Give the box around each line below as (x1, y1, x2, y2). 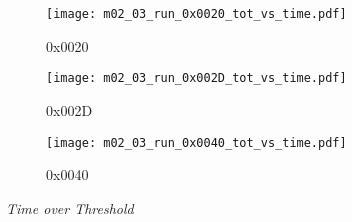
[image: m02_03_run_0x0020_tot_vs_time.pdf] (46, 7, 347, 21)
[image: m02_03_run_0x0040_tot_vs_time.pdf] (46, 135, 347, 150)
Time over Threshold (6, 197, 134, 218)
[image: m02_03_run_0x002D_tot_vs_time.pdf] (46, 71, 347, 86)
